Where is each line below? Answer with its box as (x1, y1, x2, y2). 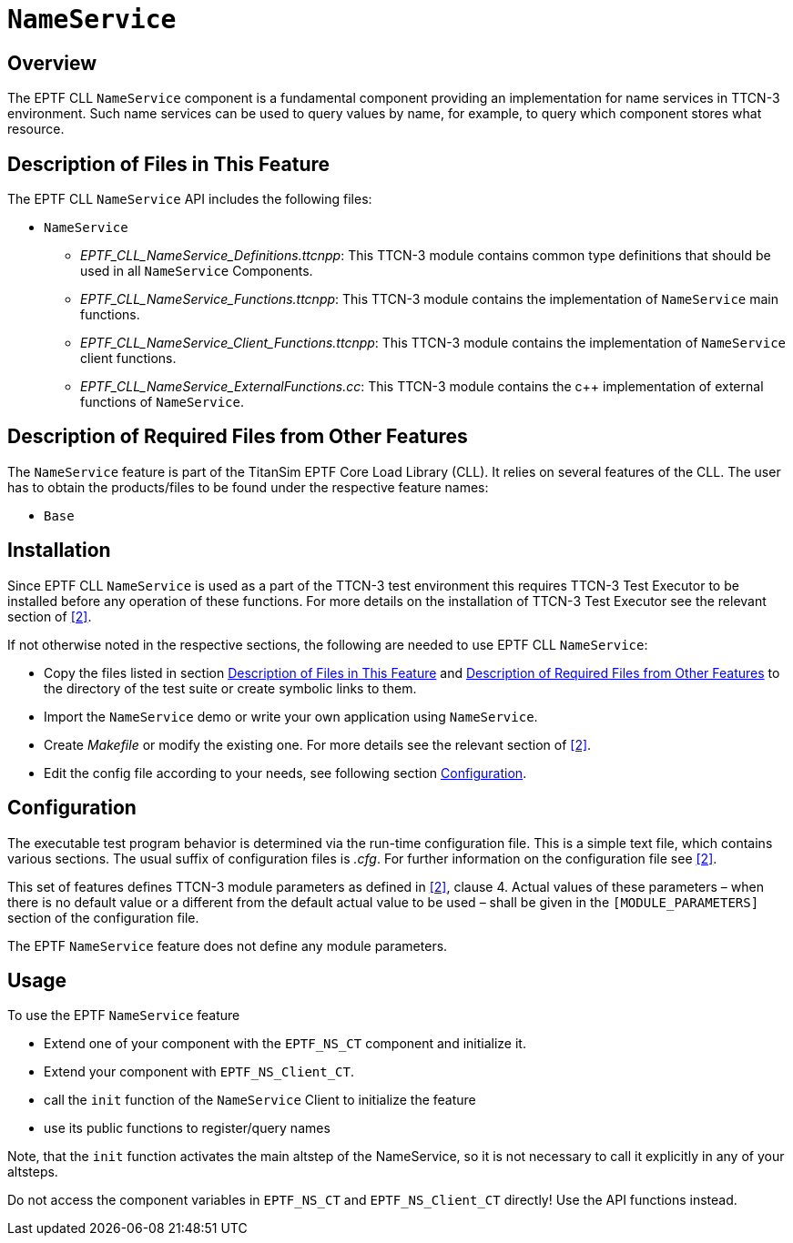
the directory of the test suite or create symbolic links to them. (44, 680, 417, 696)
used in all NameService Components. (80, 263, 313, 279)
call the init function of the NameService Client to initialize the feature (44, 1092, 476, 1108)
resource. (7, 121, 65, 137)
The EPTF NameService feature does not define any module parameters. (7, 937, 448, 954)
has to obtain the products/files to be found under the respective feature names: (7, 479, 489, 495)
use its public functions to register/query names (44, 1120, 330, 1137)
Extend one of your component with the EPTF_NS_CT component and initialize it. (44, 1036, 526, 1052)
